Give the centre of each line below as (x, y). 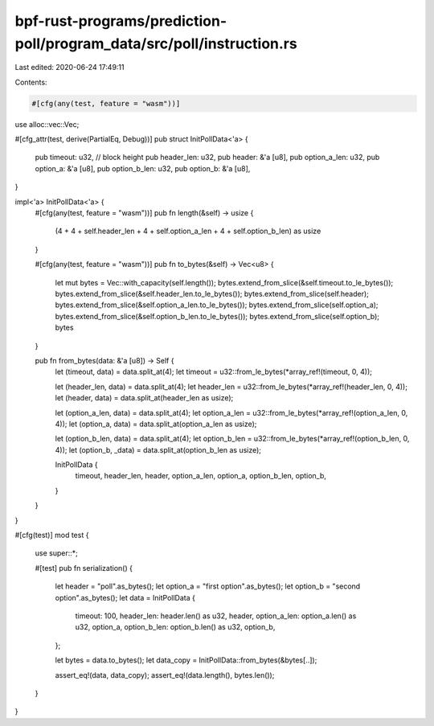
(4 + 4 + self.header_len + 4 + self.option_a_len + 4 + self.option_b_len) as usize (188, 231)
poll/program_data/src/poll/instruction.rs (156, 43)
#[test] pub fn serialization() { (84, 568)
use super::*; (56, 553)
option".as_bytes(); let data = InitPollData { (125, 597)
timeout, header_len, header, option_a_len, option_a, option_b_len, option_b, (201, 476)
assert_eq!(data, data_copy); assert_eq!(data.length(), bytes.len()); (165, 675)
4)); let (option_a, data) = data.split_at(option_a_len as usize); (156, 424)
